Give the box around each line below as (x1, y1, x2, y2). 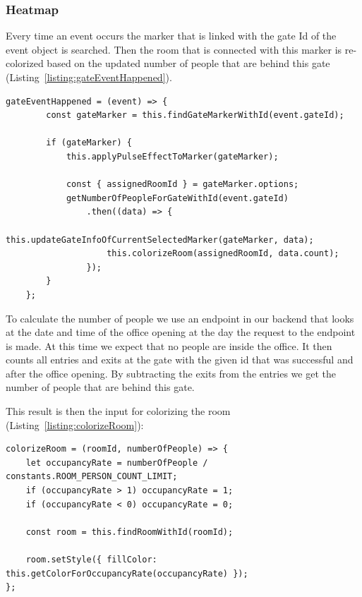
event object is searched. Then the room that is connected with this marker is (6, 42, 342, 56)
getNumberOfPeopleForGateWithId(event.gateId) (66, 193, 289, 203)
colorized (6, 56, 44, 71)
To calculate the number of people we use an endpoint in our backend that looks (6, 310, 354, 325)
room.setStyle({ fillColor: (25, 555, 157, 565)
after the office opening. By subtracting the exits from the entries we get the (6, 366, 336, 380)
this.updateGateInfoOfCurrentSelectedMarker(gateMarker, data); (6, 234, 314, 245)
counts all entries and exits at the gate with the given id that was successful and (6, 352, 354, 367)
